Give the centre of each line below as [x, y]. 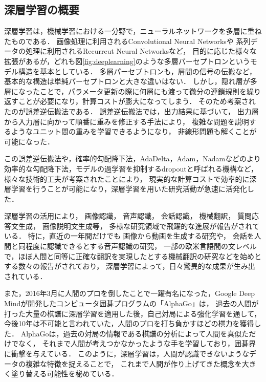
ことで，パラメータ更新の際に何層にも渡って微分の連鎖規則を [143, 91]
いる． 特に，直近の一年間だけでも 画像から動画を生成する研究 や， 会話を [129, 236]
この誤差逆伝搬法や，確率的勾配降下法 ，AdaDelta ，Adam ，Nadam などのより [132, 158]
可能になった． [29, 141]
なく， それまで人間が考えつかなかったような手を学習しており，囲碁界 [137, 343]
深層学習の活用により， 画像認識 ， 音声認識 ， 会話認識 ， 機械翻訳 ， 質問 [128, 216]
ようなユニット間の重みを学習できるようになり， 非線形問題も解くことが [134, 131]
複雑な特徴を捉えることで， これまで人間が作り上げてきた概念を [134, 363]
